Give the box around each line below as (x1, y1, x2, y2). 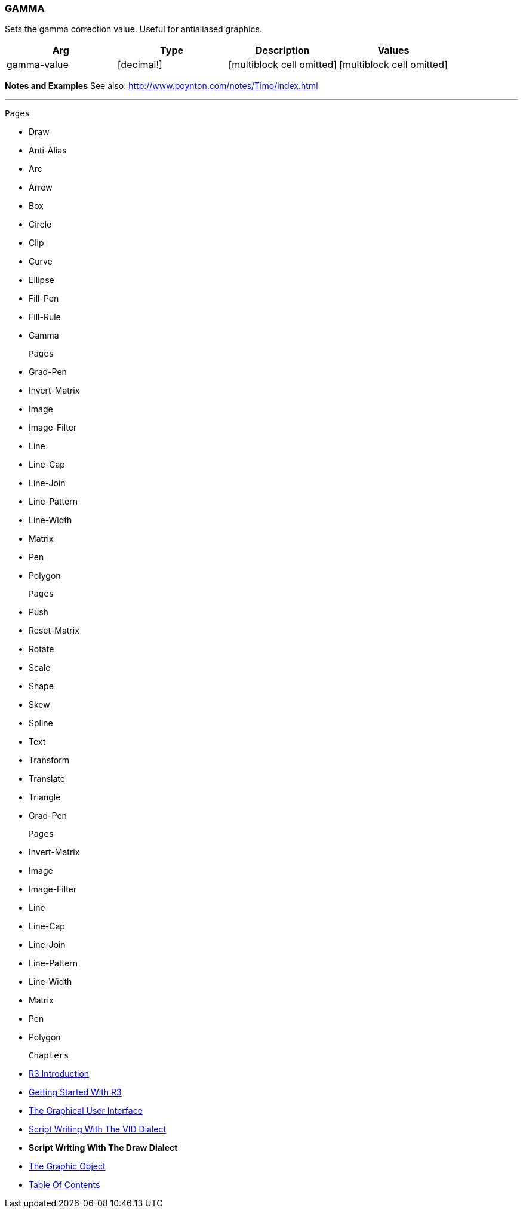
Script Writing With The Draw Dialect (29, 1143, 178, 1153)
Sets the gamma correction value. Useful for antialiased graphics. (5, 24, 262, 35)
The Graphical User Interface (29, 1105, 143, 1116)
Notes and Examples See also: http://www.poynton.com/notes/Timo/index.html (5, 81, 318, 91)
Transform (29, 755, 69, 766)
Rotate (29, 644, 54, 655)
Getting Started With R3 (29, 1087, 122, 1098)
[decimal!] (117, 59, 162, 71)
